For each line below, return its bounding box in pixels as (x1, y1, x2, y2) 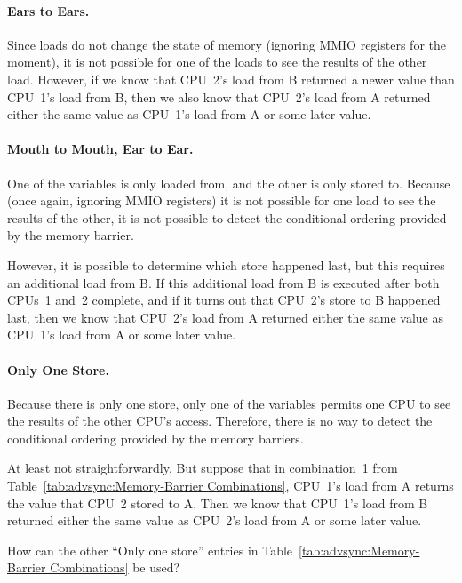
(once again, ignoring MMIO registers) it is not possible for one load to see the (7, 191, 436, 210)
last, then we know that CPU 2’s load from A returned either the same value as (7, 307, 444, 326)
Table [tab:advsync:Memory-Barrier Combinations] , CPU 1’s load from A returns (7, 476, 454, 495)
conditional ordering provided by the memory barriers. (7, 428, 304, 447)
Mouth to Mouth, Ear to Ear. (7, 140, 194, 158)
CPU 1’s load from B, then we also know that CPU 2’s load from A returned (7, 87, 431, 106)
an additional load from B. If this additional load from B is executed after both (7, 273, 440, 291)
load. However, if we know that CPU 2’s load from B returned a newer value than (7, 69, 455, 88)
